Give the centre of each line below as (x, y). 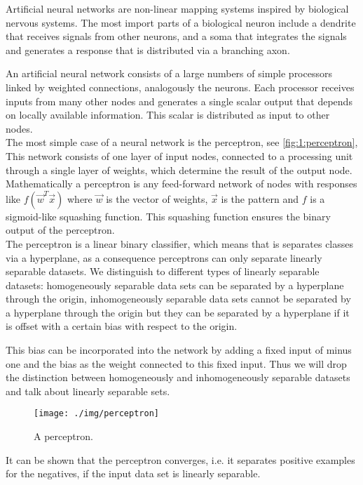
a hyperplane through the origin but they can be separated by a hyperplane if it (178, 312)
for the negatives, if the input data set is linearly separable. (133, 473)
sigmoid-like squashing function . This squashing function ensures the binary (168, 216)
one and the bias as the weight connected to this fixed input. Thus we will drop (176, 363)
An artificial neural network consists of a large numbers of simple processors (169, 73)
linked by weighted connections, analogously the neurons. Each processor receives (180, 87)
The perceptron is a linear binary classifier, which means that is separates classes (180, 243)
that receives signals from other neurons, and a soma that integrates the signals (176, 36)
